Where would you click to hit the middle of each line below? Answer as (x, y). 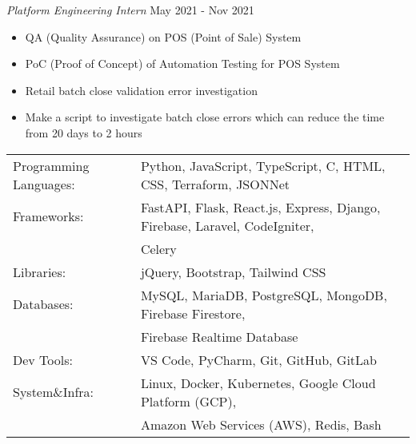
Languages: (44, 184)
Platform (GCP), (188, 401)
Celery (158, 248)
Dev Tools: (43, 359)
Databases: (43, 304)
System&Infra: (54, 392)
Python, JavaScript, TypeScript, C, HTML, (263, 165)
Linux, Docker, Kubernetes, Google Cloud (258, 383)
